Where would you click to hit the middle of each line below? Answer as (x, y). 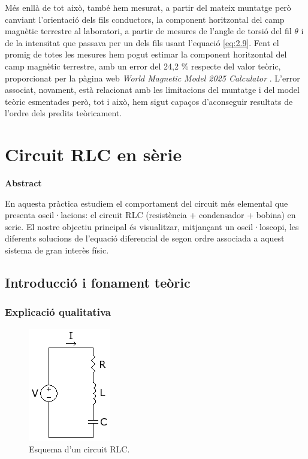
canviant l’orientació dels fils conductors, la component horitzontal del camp (145, 19)
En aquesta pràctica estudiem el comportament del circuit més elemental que (147, 203)
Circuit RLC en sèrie (93, 154)
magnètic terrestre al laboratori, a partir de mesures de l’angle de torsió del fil (148, 31)
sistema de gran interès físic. (57, 250)
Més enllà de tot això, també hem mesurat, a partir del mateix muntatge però (148, 7)
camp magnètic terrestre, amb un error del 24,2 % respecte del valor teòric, (143, 66)
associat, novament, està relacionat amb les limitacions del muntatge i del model (152, 90)
